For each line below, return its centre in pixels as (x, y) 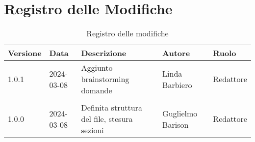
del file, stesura (107, 119)
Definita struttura (112, 108)
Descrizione (104, 53)
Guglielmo (180, 113)
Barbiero (177, 85)
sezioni (92, 130)
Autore (176, 53)
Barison (176, 124)
